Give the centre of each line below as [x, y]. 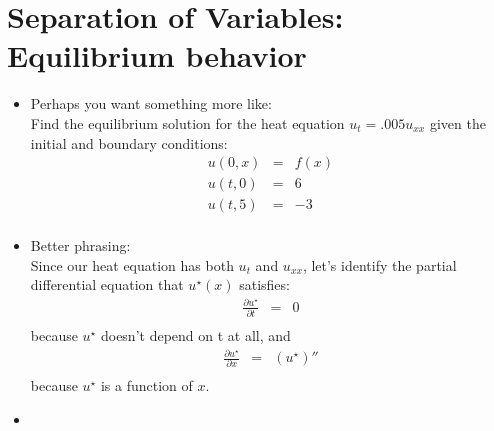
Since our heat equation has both [132, 264]
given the [457, 122]
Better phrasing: [80, 245]
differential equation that [107, 284]
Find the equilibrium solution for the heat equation [187, 122]
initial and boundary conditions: [129, 142]
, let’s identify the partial [379, 264]
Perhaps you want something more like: [151, 103]
